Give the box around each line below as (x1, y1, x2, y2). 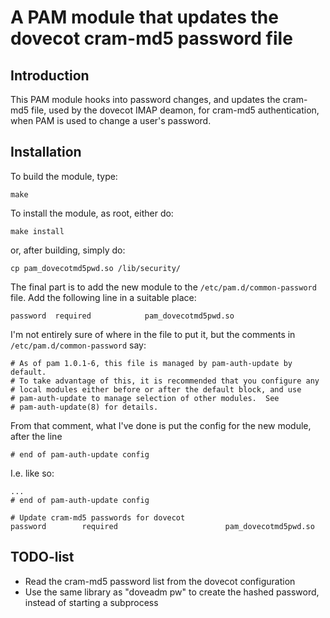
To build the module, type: (10, 170, 118, 182)
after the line (10, 430, 63, 442)
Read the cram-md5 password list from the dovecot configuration (24, 575, 296, 587)
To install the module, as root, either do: (10, 207, 174, 219)
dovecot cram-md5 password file (10, 27, 293, 50)
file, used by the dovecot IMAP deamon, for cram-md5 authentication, (31, 104, 320, 116)
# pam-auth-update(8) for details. (10, 402, 159, 412)
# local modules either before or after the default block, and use (10, 384, 302, 395)
